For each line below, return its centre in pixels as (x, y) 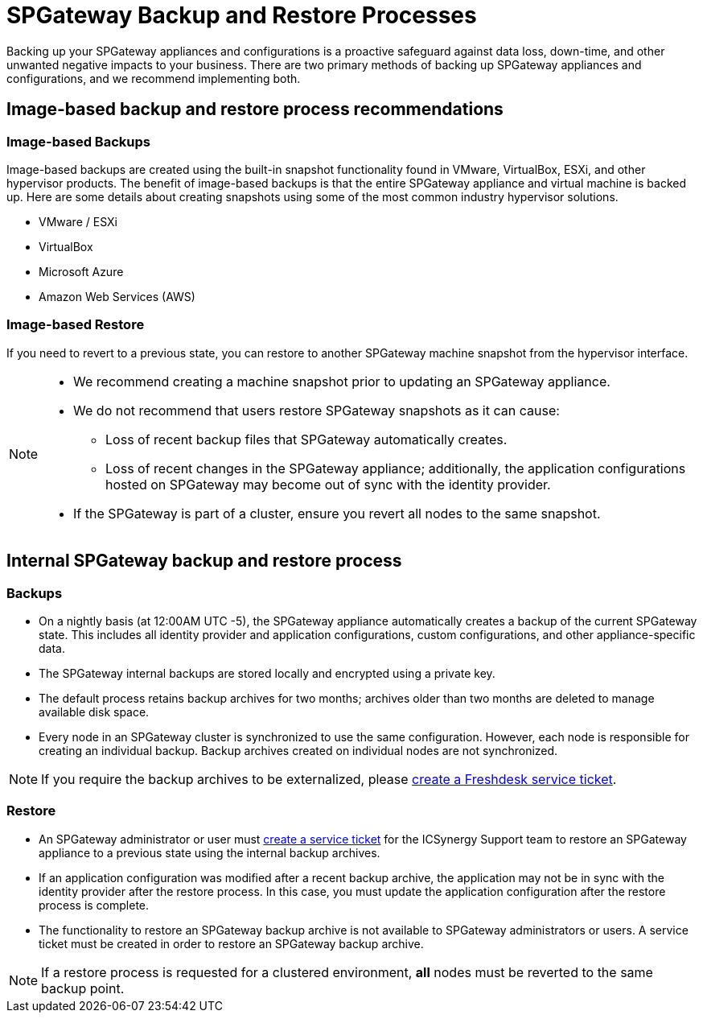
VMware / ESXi (78, 221)
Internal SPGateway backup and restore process (204, 561)
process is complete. (94, 905)
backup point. (83, 988)
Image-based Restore (76, 325)
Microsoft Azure (81, 271)
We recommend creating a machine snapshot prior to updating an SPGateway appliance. (342, 381)
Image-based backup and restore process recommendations (255, 109)
